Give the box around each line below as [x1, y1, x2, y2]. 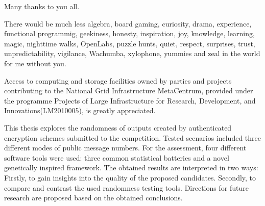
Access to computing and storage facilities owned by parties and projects [4, 75, 232, 86]
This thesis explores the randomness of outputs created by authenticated [4, 122, 232, 133]
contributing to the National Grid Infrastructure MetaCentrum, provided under [4, 85, 253, 96]
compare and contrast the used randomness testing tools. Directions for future [4, 182, 249, 193]
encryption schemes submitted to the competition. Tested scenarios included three [4, 132, 261, 143]
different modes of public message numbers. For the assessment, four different [4, 142, 247, 153]
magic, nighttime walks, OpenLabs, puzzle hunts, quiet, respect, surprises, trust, [4, 38, 255, 48]
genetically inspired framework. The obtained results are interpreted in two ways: [4, 162, 258, 173]
